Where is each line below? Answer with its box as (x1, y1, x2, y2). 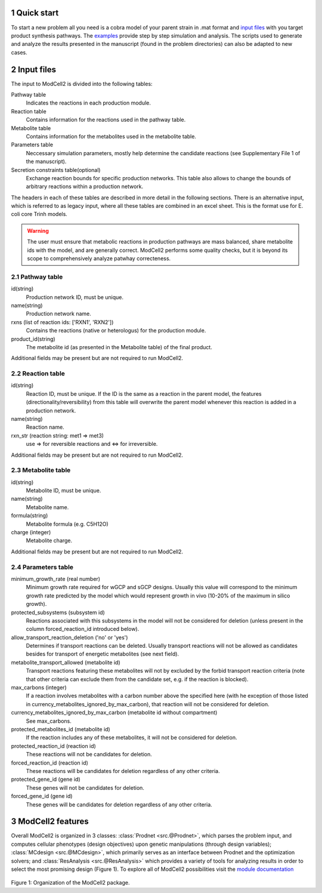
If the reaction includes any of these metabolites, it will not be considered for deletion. (26, 734, 237, 741)
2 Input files (11, 64, 57, 75)
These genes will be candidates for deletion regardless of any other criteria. (26, 800, 213, 808)
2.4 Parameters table (11, 563, 74, 571)
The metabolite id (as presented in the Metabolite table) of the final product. (26, 343, 213, 350)
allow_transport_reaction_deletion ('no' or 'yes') (11, 633, 128, 641)
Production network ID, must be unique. (26, 293, 124, 301)
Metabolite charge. (26, 537, 73, 544)
